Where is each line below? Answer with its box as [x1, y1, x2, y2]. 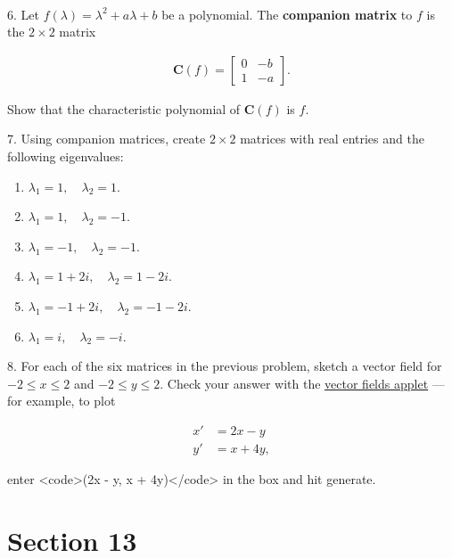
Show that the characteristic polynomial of [7, 99, 241, 118]
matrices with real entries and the [240, 129, 424, 148]
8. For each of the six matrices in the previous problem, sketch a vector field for [7, 357, 442, 375]
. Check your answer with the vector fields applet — [160, 373, 445, 392]
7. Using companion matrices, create [7, 129, 206, 148]
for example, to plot [7, 391, 116, 410]
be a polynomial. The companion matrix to [161, 4, 413, 23]
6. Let [7, 4, 39, 23]
